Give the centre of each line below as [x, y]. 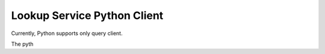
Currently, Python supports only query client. [67, 33]
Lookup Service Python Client [87, 15]
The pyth [22, 44]
